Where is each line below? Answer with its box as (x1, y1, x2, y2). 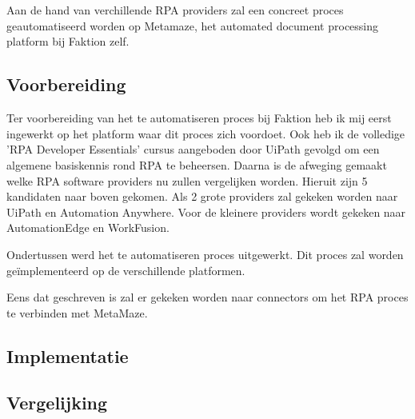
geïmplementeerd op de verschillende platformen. (6, 261, 245, 278)
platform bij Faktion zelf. (6, 33, 130, 50)
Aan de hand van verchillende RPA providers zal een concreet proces (6, 2, 344, 18)
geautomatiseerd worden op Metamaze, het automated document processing (6, 17, 379, 34)
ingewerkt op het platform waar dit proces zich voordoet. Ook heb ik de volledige (6, 125, 405, 142)
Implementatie (6, 343, 129, 368)
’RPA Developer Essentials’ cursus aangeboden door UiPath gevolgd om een (6, 141, 380, 158)
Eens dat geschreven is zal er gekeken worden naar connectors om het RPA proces (6, 289, 409, 305)
